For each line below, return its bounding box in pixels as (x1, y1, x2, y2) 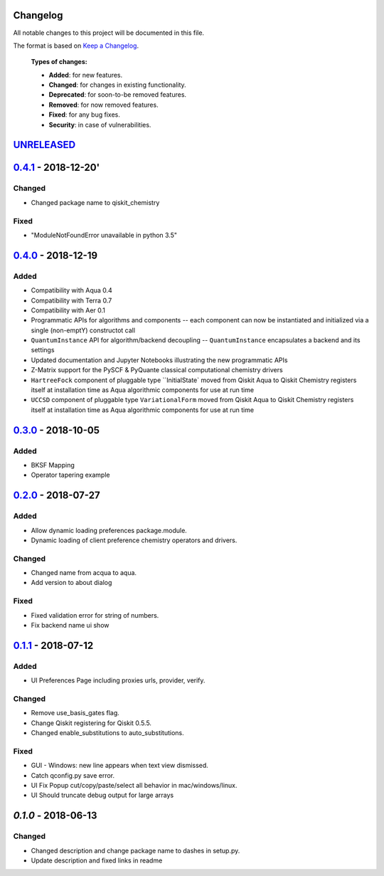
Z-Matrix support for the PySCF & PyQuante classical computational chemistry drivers (31, 366, 284, 374)
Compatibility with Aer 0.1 (31, 306, 106, 315)
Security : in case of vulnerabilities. (48, 120, 151, 129)
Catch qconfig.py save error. (31, 771, 115, 779)
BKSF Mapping (31, 460, 75, 469)
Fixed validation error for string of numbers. (31, 611, 159, 619)
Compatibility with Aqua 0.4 (31, 286, 113, 295)
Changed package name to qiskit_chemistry (31, 198, 160, 206)
